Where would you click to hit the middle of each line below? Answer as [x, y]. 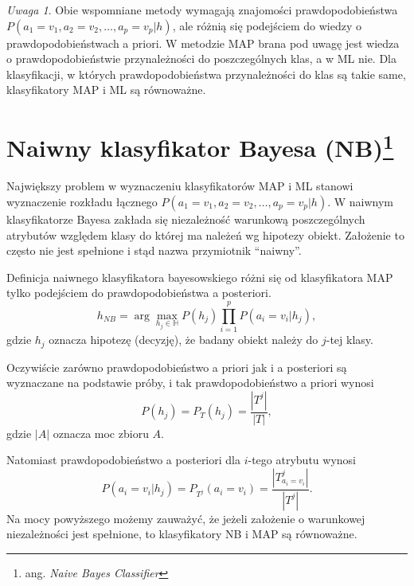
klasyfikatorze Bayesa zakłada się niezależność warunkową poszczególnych [186, 219]
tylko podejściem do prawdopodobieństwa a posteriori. [139, 293]
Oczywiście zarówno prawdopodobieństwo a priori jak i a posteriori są [177, 367]
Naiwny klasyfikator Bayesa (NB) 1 [200, 146]
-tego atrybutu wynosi [302, 460]
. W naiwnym [361, 202]
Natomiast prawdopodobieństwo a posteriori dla [123, 460]
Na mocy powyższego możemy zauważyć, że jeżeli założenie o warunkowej [186, 518]
